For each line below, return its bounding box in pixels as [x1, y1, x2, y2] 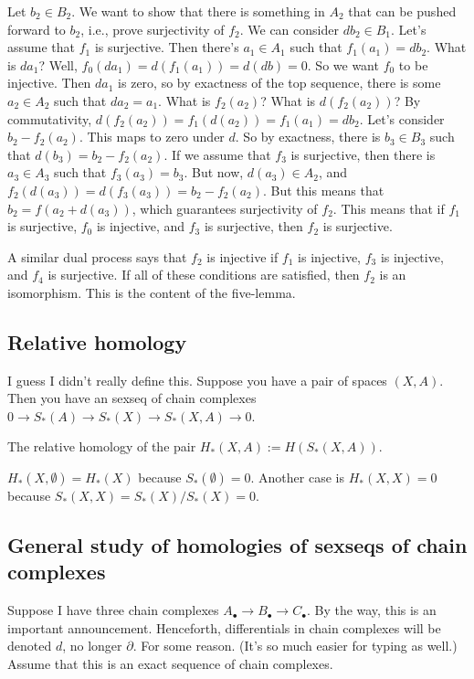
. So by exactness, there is [235, 127, 381, 146]
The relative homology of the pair [7, 437, 196, 456]
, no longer [62, 636, 122, 655]
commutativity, [7, 109, 92, 128]
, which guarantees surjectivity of [132, 198, 318, 217]
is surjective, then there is [290, 144, 436, 164]
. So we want [307, 55, 379, 74]
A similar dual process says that [7, 247, 187, 266]
